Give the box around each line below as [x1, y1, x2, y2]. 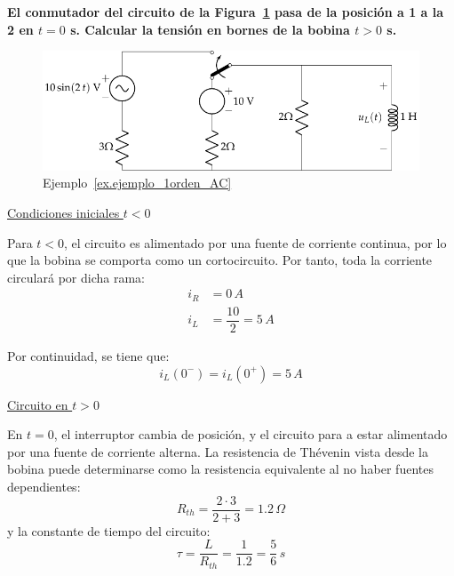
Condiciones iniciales [7, 204, 120, 222]
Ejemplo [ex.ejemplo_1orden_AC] [43, 173, 232, 192]
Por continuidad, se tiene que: [7, 347, 170, 364]
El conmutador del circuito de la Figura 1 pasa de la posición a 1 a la [7, 3, 444, 20]
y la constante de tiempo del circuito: [7, 521, 211, 540]
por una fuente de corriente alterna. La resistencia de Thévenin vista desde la [7, 442, 428, 460]
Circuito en [7, 395, 68, 413]
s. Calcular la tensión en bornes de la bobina [70, 20, 350, 38]
